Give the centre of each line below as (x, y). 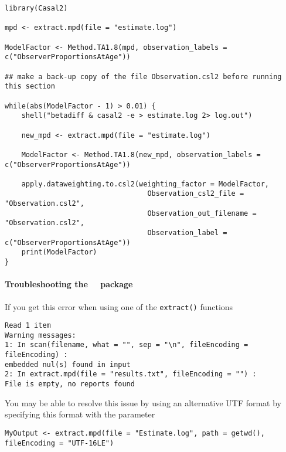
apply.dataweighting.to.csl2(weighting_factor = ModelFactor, (145, 184)
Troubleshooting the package (69, 284)
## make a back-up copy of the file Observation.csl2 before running (143, 77)
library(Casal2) (36, 8)
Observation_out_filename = (202, 213)
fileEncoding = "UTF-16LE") (59, 443)
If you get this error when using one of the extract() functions (119, 306)
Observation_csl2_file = (196, 194)
